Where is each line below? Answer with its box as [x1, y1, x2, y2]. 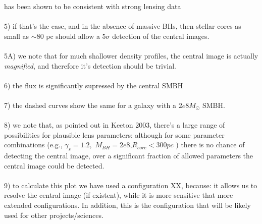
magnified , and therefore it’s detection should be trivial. [4, 60, 176, 71]
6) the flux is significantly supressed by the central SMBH [4, 80, 183, 90]
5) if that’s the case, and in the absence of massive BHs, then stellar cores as [4, 21, 241, 31]
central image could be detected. [4, 160, 104, 171]
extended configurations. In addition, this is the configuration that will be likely [4, 200, 251, 210]
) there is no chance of [176, 139, 245, 150]
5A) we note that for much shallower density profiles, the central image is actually [4, 50, 258, 61]
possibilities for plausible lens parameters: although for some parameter [4, 129, 225, 140]
